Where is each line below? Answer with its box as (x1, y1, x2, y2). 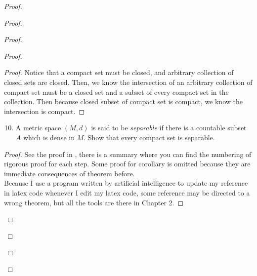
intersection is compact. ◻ (4, 106, 85, 116)
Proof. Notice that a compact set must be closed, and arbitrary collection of (4, 67, 234, 78)
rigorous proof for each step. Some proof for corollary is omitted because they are (4, 158, 251, 169)
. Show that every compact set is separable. (84, 132, 215, 142)
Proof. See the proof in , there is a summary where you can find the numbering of (4, 149, 252, 159)
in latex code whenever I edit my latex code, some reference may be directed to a (4, 187, 250, 197)
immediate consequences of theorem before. (4, 168, 135, 178)
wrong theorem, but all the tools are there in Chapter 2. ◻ (4, 197, 184, 207)
